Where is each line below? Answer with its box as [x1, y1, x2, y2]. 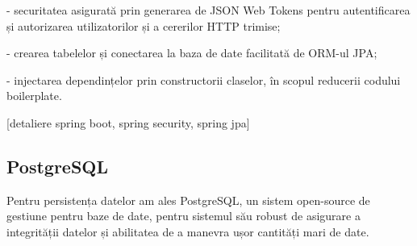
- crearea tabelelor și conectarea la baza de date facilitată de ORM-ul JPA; [6, 44, 377, 61]
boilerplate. [6, 87, 62, 104]
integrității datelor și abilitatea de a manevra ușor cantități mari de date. [6, 223, 369, 240]
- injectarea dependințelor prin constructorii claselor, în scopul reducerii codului [6, 71, 401, 88]
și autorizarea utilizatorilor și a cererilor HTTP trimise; [6, 17, 281, 34]
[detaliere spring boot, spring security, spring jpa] [6, 114, 250, 131]
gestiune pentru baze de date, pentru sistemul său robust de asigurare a [6, 207, 361, 224]
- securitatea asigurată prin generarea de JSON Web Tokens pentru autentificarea [6, 2, 411, 18]
